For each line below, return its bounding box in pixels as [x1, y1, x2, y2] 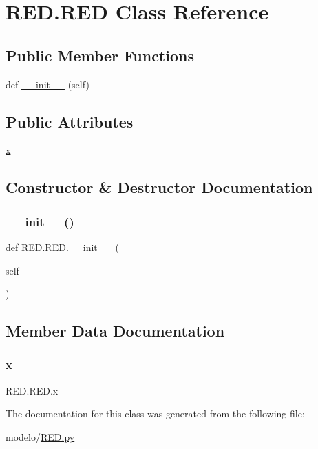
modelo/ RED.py [6, 429, 75, 443]
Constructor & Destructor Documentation [6, 177, 313, 198]
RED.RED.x [6, 383, 59, 397]
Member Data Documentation [6, 320, 225, 341]
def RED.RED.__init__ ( [6, 239, 119, 254]
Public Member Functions [6, 44, 194, 66]
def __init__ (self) [6, 77, 89, 91]
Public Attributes [6, 110, 134, 132]
